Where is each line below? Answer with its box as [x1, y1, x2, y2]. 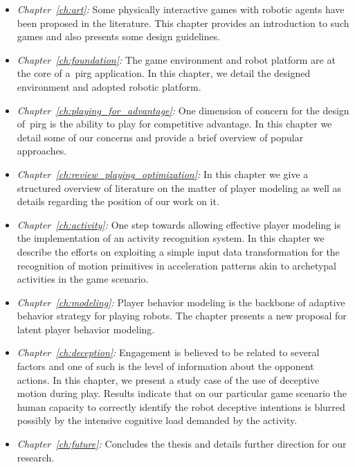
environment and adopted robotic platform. [17, 79, 201, 94]
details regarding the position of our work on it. [17, 194, 219, 209]
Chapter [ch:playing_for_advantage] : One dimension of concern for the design [17, 103, 349, 117]
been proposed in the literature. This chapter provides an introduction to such [17, 15, 349, 30]
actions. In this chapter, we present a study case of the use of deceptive [17, 372, 320, 387]
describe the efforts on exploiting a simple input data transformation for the [17, 244, 340, 258]
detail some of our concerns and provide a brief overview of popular [17, 130, 304, 144]
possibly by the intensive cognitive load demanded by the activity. [17, 413, 298, 428]
